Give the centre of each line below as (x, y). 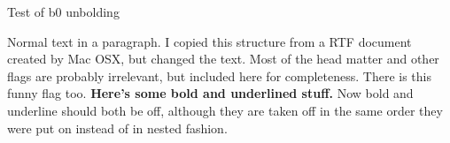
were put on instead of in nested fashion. (117, 128)
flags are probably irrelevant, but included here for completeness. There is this (219, 75)
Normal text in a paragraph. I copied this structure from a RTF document (209, 41)
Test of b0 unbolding (63, 11)
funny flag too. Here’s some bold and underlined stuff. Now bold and (210, 93)
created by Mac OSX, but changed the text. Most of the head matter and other (223, 59)
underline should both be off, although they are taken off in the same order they (225, 110)
